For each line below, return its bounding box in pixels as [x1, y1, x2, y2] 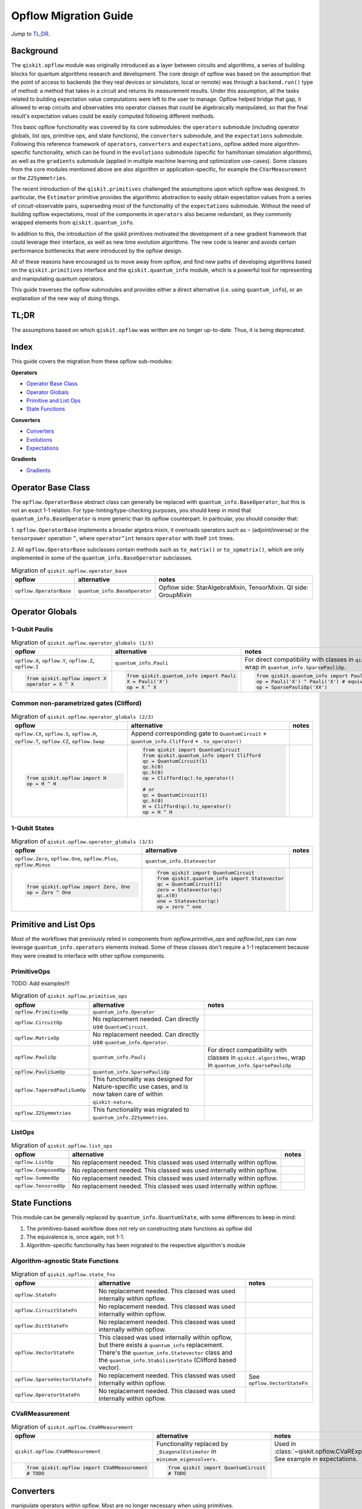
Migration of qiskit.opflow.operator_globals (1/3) [11, 638, 154, 646]
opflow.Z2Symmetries [14, 1110, 72, 1117]
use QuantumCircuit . [92, 1022, 148, 1030]
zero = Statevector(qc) [157, 886, 223, 893]
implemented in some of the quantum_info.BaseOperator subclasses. [11, 554, 193, 561]
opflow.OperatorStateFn [14, 1391, 80, 1398]
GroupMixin [159, 590, 192, 599]
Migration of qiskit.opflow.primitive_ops [11, 992, 128, 1000]
